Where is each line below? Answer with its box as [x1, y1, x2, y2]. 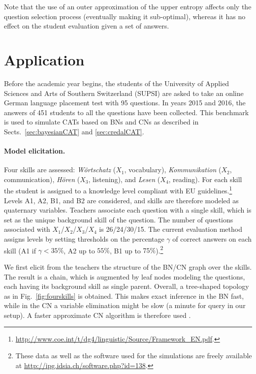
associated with [4, 224, 50, 234]
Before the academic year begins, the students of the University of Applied [4, 78, 229, 88]
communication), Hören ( [4, 174, 80, 184]
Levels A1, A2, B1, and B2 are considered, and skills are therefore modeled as [4, 195, 239, 205]
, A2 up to [64, 245, 95, 255]
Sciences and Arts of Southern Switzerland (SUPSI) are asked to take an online [4, 88, 244, 98]
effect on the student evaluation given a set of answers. [4, 21, 169, 31]
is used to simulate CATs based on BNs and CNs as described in [4, 117, 199, 127]
